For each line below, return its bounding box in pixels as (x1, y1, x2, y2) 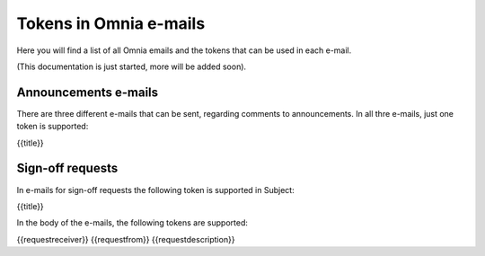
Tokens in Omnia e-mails (16, 13, 206, 33)
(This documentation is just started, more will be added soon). (16, 61, 247, 72)
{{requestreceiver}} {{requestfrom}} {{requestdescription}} (16, 234, 235, 244)
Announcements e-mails (16, 84, 159, 100)
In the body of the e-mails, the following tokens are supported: (16, 217, 249, 228)
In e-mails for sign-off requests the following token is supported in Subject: (16, 184, 295, 195)
